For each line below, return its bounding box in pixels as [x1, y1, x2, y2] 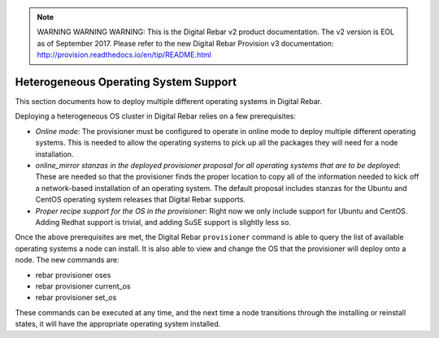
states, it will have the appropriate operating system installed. [15, 319, 221, 329]
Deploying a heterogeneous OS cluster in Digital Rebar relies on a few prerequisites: [15, 111, 296, 121]
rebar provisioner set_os [35, 292, 117, 302]
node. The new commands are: [15, 255, 120, 265]
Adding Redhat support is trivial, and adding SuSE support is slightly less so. [35, 217, 292, 227]
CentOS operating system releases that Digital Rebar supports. [35, 195, 246, 205]
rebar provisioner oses [35, 270, 111, 279]
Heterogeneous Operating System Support [15, 75, 237, 89]
